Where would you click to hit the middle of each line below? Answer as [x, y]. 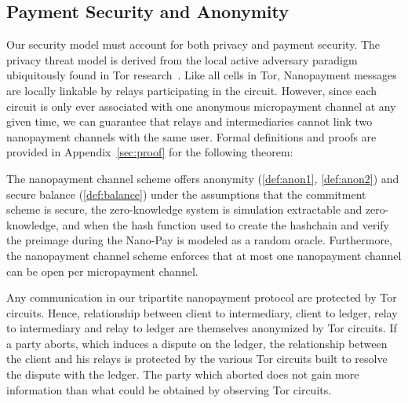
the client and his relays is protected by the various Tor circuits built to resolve [197, 359]
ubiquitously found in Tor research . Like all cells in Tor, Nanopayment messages [202, 75]
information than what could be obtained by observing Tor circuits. [169, 389]
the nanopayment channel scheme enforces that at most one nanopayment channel [204, 255]
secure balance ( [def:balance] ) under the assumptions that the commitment [186, 194]
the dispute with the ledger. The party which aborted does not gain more [183, 374]
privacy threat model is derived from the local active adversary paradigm [182, 59]
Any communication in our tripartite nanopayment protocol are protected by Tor [202, 297]
